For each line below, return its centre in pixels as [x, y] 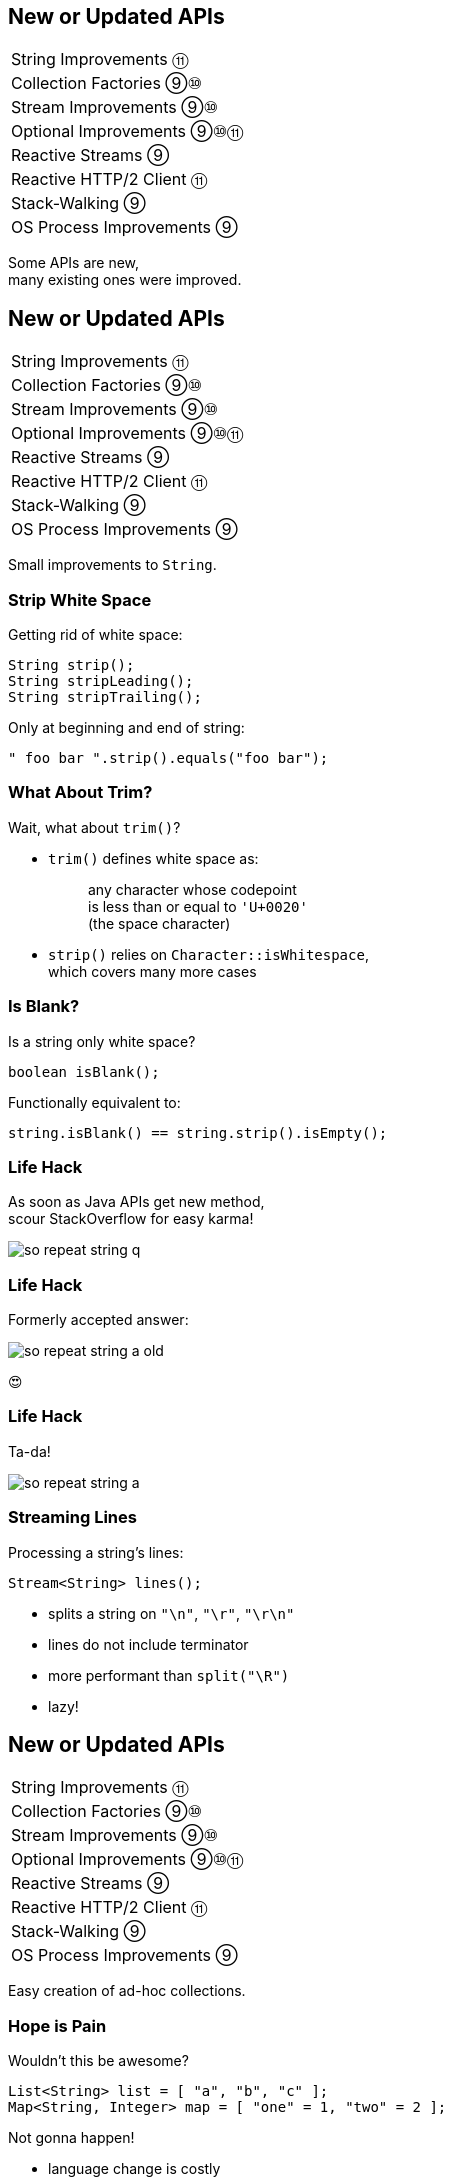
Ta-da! [29, 1451]
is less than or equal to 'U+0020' [198, 906]
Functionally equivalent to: [94, 1102]
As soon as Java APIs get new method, [136, 1202]
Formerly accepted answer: [98, 1320]
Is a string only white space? [102, 1041]
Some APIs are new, [74, 263]
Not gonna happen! [71, 2138]
